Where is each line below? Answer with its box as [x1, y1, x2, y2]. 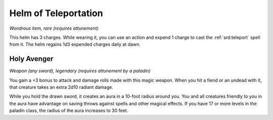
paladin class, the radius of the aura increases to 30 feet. [9, 107, 128, 113]
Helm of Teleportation [9, 8, 103, 19]
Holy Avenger [9, 54, 54, 63]
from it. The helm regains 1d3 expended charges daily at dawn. [9, 41, 141, 47]
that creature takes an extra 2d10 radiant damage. [9, 84, 113, 90]
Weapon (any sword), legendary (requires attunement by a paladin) [9, 68, 151, 74]
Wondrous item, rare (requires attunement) [9, 25, 99, 31]
